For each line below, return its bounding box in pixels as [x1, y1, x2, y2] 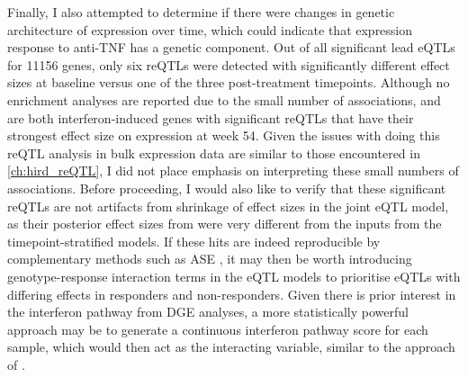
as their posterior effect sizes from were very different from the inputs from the [7, 214, 442, 233]
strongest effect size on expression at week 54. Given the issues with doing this [7, 126, 440, 145]
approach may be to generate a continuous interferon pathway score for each [7, 319, 428, 338]
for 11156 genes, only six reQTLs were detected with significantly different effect [7, 55, 450, 74]
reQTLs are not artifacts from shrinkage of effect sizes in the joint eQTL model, [7, 196, 449, 215]
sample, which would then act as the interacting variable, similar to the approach [7, 337, 455, 356]
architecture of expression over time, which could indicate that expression [7, 20, 413, 39]
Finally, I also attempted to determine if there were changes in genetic [7, 3, 395, 21]
